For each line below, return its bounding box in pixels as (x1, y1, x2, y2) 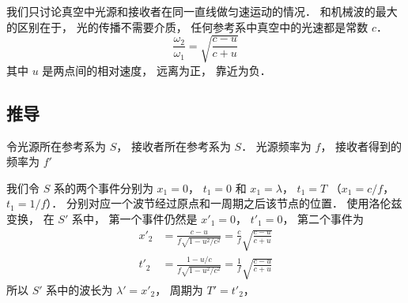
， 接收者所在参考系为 (116, 137, 231, 154)
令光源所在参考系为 (6, 137, 106, 154)
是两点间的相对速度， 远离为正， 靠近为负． (42, 62, 271, 78)
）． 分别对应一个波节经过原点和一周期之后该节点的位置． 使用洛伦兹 (46, 195, 402, 211)
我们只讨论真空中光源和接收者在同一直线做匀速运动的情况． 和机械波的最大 (6, 3, 398, 19)
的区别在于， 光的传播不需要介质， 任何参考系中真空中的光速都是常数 (6, 18, 368, 35)
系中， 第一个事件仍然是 (71, 210, 198, 226)
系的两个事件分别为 (53, 179, 153, 196)
